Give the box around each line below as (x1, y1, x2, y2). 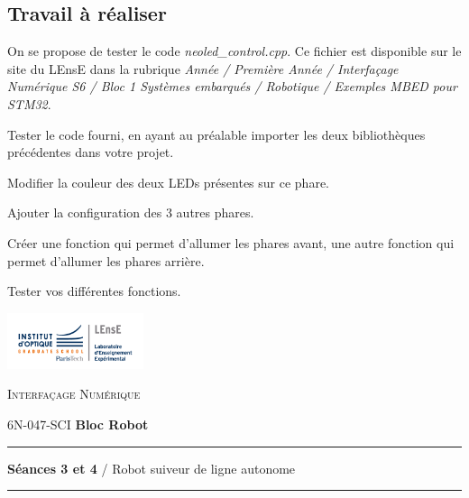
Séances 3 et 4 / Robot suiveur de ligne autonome (7, 458, 296, 477)
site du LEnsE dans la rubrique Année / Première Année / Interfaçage (7, 59, 399, 78)
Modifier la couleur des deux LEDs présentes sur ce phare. (7, 172, 329, 191)
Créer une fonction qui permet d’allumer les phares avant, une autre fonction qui (7, 233, 455, 252)
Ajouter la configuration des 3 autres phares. (7, 203, 254, 222)
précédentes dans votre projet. (7, 143, 174, 161)
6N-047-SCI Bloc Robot (7, 415, 149, 434)
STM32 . (7, 94, 51, 113)
